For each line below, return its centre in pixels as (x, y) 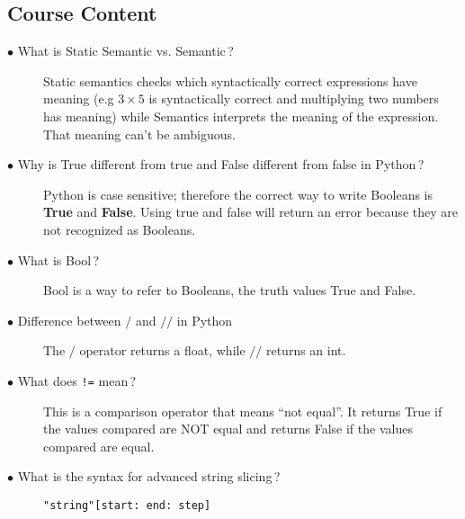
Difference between (69, 320)
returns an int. (306, 350)
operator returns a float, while (162, 350)
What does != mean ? (77, 380)
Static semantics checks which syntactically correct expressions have (230, 81)
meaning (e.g (79, 98)
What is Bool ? (58, 259)
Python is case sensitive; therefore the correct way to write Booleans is (238, 194)
